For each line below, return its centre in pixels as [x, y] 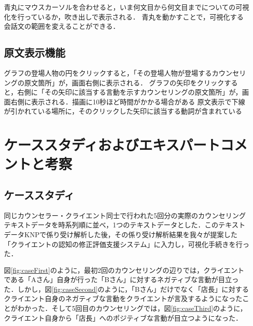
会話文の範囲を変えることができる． [62, 26]
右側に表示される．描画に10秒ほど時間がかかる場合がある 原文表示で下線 [128, 101]
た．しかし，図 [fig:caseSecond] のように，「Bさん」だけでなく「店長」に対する [126, 289]
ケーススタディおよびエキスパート [112, 145]
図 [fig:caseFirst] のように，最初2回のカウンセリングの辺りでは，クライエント [124, 270]
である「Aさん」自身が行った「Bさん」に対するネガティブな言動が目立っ [121, 279]
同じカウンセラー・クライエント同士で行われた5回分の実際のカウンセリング [125, 215]
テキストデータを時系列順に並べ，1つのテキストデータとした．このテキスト [125, 225]
